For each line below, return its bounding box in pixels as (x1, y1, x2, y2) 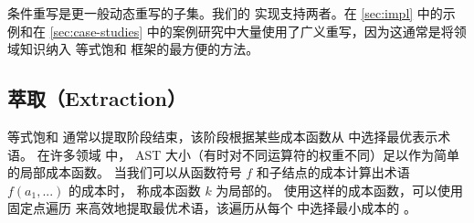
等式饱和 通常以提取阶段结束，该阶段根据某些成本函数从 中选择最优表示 (7, 126, 438, 145)
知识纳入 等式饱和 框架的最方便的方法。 (19, 39, 259, 58)
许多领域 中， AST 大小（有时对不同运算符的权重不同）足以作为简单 (49, 144, 460, 164)
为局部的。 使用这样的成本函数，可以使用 (216, 180, 464, 199)
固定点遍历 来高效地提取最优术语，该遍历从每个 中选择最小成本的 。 (7, 198, 416, 218)
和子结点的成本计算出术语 (256, 163, 410, 182)
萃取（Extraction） (7, 84, 187, 112)
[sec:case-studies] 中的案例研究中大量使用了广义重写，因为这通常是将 (49, 21, 454, 40)
